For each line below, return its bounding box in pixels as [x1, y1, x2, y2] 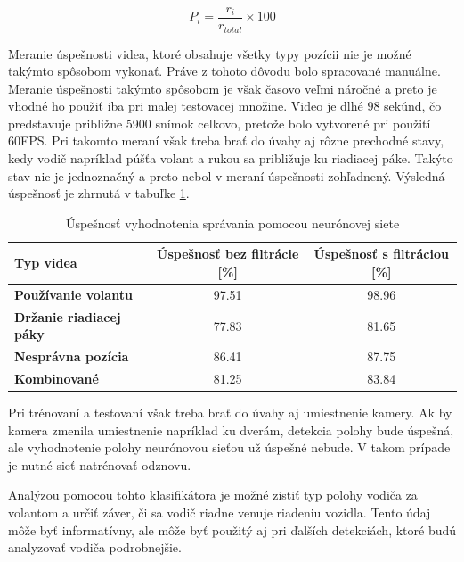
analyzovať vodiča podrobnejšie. [8, 538, 182, 557]
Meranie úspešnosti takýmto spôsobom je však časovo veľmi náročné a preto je [8, 79, 437, 97]
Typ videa [14, 253, 77, 272]
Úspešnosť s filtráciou [313, 244, 449, 263]
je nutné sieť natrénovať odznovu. [8, 455, 191, 474]
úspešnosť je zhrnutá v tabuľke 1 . [8, 184, 190, 202]
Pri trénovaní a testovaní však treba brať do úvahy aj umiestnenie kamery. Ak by [8, 403, 452, 422]
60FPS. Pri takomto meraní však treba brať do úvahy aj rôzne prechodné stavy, [8, 131, 444, 150]
